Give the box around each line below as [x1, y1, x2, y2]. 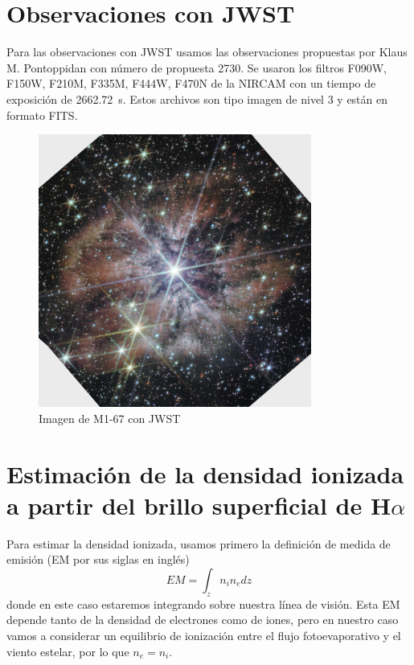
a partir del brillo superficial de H [6, 488, 391, 521]
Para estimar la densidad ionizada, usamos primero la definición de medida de [6, 535, 391, 552]
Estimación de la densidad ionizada [6, 457, 404, 490]
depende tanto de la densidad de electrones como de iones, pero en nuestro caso [6, 611, 399, 628]
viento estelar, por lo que [6, 642, 129, 659]
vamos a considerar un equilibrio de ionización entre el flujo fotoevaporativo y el [6, 626, 401, 643]
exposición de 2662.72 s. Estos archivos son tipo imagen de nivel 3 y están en [6, 90, 388, 107]
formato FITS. [6, 106, 78, 123]
